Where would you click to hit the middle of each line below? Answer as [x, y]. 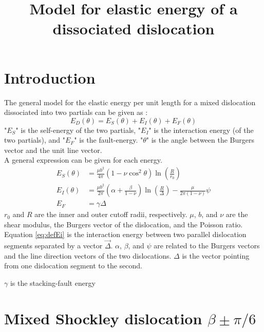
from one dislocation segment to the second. [73, 266]
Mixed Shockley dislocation [103, 318]
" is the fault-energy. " [109, 140]
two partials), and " [35, 140]
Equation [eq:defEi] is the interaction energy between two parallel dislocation [125, 234]
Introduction [50, 77]
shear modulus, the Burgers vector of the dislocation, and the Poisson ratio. [124, 224]
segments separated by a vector [53, 246]
